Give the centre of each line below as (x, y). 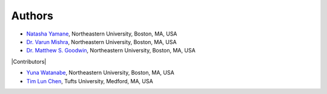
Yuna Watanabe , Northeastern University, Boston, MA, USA (101, 73)
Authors (32, 16)
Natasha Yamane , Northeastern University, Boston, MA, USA (102, 34)
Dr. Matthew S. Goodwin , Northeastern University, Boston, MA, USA (111, 51)
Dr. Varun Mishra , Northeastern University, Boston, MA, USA (101, 42)
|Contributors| (29, 61)
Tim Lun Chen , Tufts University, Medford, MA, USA (90, 81)
